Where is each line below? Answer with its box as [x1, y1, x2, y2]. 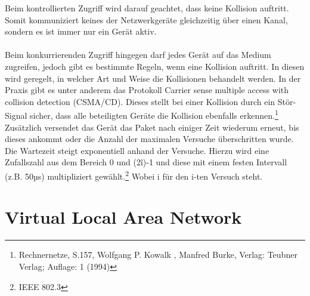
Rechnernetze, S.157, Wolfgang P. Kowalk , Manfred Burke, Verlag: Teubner [18, 248, 297, 261]
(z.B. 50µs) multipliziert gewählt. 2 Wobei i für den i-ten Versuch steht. [5, 168, 263, 182]
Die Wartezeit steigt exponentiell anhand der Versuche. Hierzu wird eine [5, 144, 269, 156]
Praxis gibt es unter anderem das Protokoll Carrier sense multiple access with [5, 84, 289, 96]
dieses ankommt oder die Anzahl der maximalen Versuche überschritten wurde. [5, 132, 294, 145]
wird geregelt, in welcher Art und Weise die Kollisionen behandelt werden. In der [5, 72, 301, 84]
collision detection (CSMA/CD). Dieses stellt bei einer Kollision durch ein [5, 95, 275, 107]
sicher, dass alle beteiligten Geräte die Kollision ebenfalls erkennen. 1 [30, 107, 278, 121]
